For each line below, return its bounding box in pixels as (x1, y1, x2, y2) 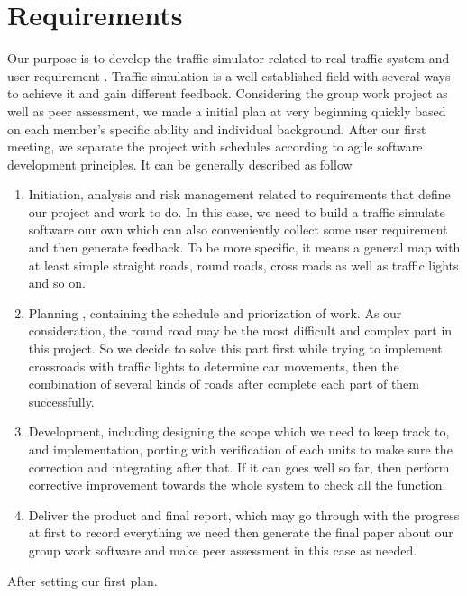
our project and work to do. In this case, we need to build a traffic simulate (28, 202, 445, 221)
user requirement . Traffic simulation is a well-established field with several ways (7, 66, 451, 85)
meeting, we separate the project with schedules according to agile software (7, 137, 423, 156)
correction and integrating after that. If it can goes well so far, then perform (28, 457, 450, 476)
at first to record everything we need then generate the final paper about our (28, 523, 453, 542)
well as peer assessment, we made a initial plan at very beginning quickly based (7, 101, 446, 120)
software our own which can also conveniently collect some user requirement (28, 220, 448, 239)
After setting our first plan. (7, 571, 158, 590)
